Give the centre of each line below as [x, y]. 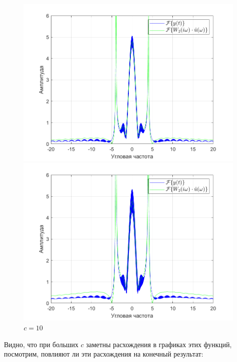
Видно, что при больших [41, 344]
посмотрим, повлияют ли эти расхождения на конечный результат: [104, 354]
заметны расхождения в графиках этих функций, [159, 344]
